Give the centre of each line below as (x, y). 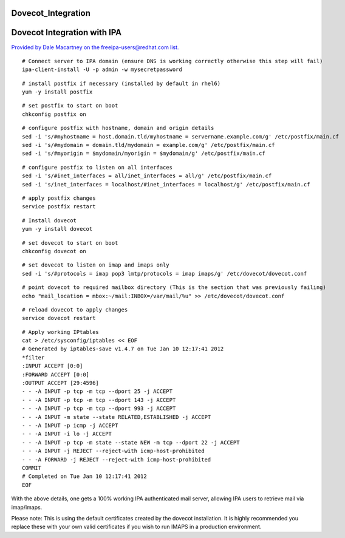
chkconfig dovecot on (54, 251)
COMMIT (32, 468)
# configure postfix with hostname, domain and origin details (118, 128)
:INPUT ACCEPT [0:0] (53, 366)
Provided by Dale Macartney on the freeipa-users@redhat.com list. (95, 47)
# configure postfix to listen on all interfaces (97, 167)
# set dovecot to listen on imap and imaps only (96, 265)
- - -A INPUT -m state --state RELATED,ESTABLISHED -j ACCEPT (117, 417)
